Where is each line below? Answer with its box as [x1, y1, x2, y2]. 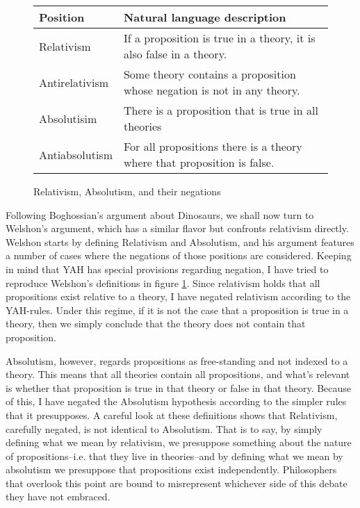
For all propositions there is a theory [123, 138, 302, 154]
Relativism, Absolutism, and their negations [33, 184, 221, 198]
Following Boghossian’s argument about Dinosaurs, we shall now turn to [6, 207, 314, 222]
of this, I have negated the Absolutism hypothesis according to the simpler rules [6, 394, 347, 409]
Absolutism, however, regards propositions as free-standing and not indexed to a [6, 353, 348, 368]
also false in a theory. [123, 46, 227, 62]
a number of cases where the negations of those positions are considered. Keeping [6, 248, 352, 263]
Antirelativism [39, 74, 109, 90]
